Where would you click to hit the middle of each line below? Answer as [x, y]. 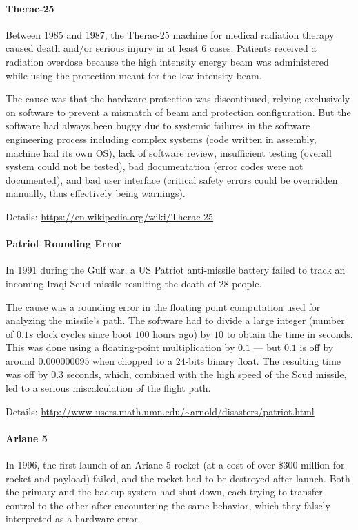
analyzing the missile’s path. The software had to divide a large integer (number [175, 320]
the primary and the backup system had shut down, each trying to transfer [164, 492]
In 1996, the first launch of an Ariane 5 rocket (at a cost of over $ [145, 465]
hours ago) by [182, 333]
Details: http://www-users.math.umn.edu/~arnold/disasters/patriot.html [160, 411]
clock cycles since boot [84, 333]
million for [323, 465]
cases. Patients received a [263, 48]
